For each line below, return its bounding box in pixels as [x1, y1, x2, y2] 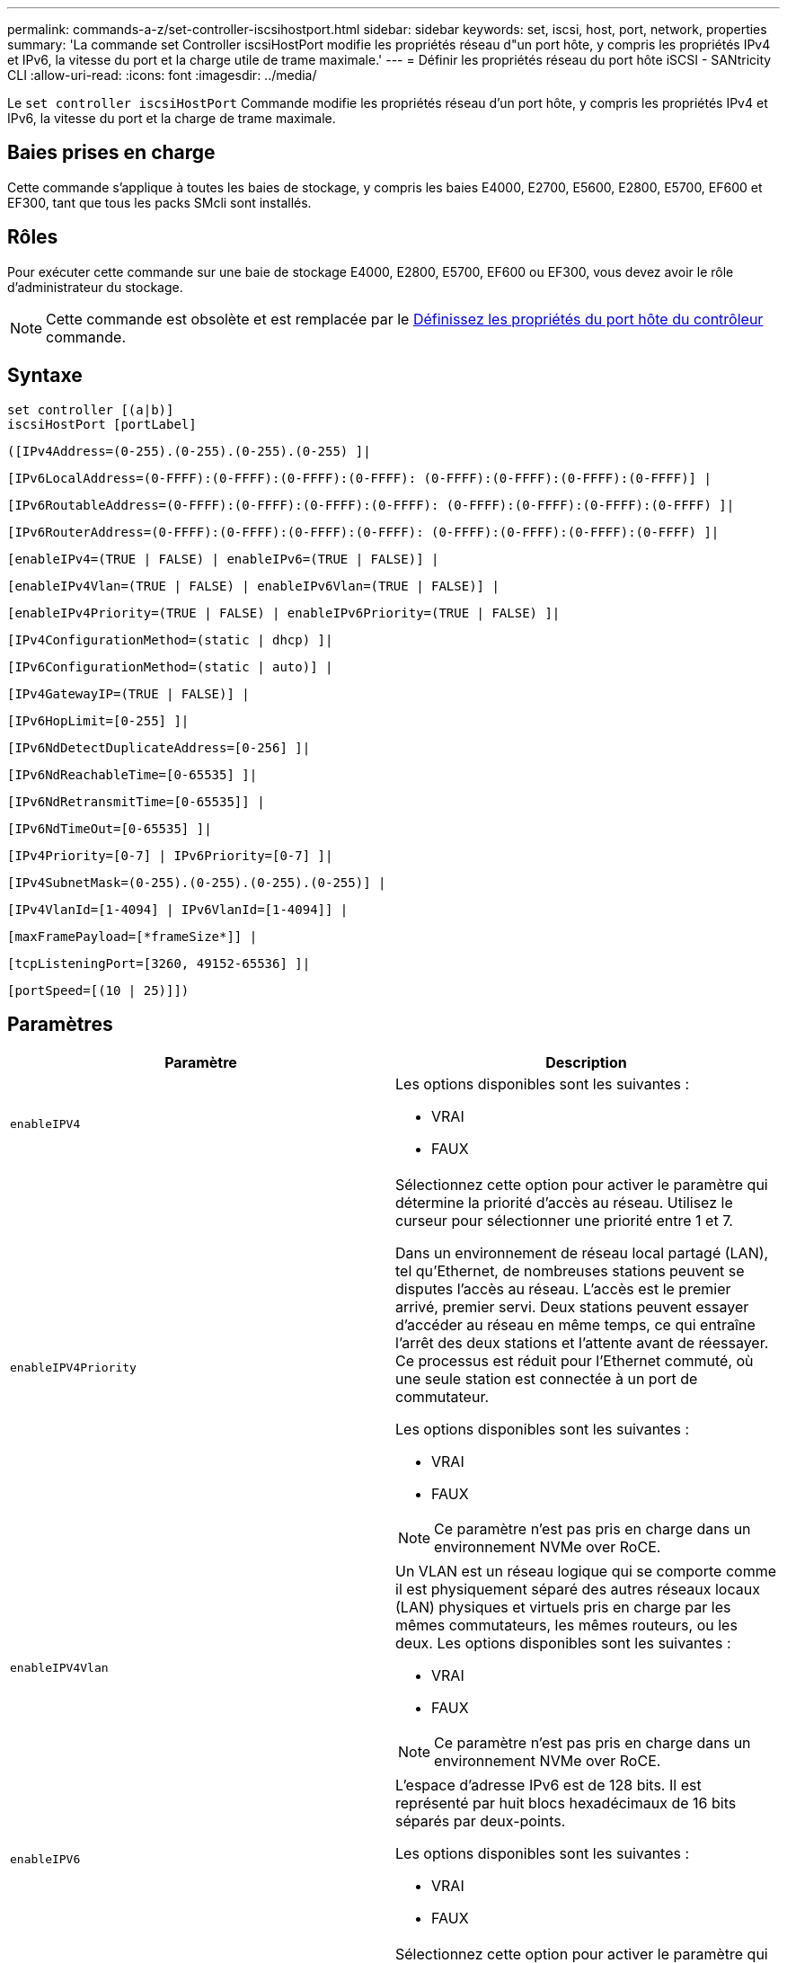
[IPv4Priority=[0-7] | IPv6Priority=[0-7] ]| [7, 848, 333, 863]
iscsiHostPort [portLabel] [7, 416, 197, 431]
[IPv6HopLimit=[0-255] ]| [7, 713, 190, 728]
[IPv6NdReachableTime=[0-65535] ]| [7, 767, 258, 782]
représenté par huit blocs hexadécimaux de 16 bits [395, 1794, 737, 1813]
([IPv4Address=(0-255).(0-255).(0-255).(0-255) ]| [7, 443, 371, 458]
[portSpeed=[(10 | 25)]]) [7, 982, 190, 998]
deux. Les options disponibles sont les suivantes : [395, 1634, 731, 1653]
